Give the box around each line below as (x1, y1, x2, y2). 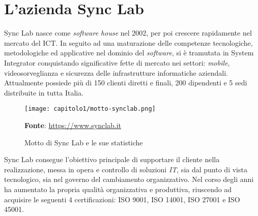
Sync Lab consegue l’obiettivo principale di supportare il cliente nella (4, 154, 220, 165)
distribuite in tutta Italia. (4, 87, 84, 98)
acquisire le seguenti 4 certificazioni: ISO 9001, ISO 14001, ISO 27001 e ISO (4, 194, 240, 204)
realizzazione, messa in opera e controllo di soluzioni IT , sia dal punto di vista (4, 164, 247, 174)
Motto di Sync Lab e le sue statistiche (24, 137, 143, 147)
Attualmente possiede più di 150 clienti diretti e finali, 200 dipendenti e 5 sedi (4, 77, 247, 88)
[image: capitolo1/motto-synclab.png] (24, 105, 156, 113)
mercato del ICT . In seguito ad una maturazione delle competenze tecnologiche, (4, 37, 253, 48)
